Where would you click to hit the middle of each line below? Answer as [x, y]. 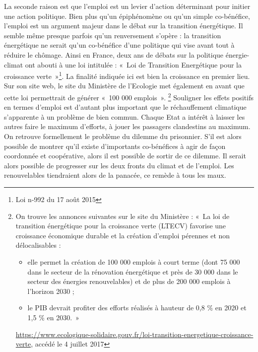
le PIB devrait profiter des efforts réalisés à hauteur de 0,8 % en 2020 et [137, 308]
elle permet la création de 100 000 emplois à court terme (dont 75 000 [134, 261]
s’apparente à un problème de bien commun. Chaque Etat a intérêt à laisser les [125, 116]
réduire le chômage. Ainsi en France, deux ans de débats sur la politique [114, 54]
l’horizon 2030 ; [51, 291]
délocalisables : [38, 245]
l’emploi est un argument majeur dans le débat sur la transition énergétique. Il [124, 26]
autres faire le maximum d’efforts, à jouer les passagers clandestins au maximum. [127, 126]
